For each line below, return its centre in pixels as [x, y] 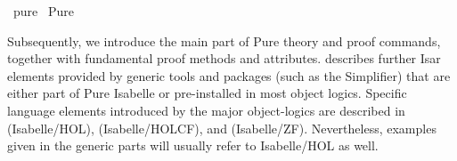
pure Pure [43, 11]
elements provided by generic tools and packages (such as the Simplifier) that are [229, 75]
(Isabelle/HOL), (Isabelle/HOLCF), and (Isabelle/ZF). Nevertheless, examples [222, 128]
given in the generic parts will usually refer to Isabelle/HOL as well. [193, 145]
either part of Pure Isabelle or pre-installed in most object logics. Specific [207, 93]
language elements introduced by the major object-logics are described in [206, 110]
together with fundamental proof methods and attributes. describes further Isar [224, 58]
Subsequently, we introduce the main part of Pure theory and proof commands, [224, 40]
